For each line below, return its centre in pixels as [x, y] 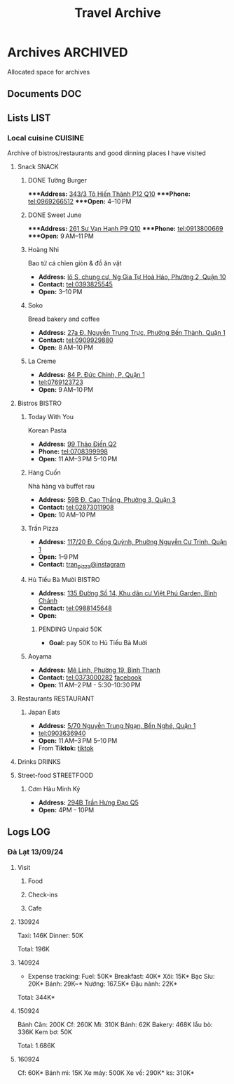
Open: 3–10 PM [60, 292]
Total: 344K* [36, 997]
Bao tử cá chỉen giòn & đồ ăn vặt [75, 263]
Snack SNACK [38, 167]
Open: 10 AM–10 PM [67, 515]
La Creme [42, 361]
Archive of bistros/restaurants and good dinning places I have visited [106, 153]
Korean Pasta [47, 430]
